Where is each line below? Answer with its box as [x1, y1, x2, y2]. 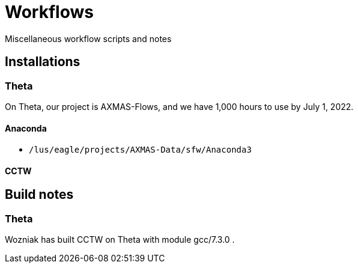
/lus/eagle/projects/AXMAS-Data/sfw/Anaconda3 [29, 145, 252, 155]
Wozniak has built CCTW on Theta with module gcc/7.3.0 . [5, 234, 235, 245]
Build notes [5, 187, 74, 203]
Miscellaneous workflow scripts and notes [5, 33, 172, 44]
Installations [5, 54, 80, 70]
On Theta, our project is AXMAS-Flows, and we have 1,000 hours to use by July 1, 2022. [5, 101, 354, 112]
